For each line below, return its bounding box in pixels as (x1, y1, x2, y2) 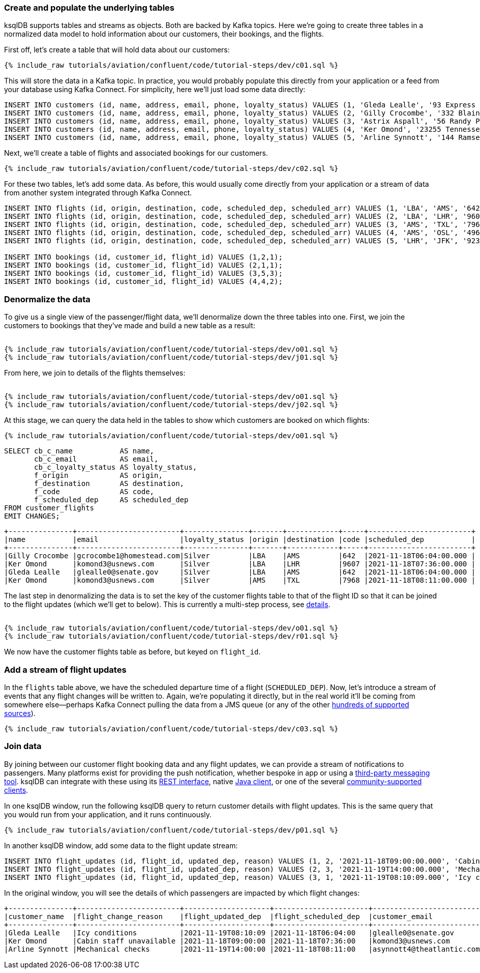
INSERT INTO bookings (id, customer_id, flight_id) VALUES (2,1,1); (4, 261, 283, 270)
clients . (4, 785, 28, 794)
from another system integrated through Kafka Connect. (4, 188, 192, 197)
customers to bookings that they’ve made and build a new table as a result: (4, 321, 255, 330)
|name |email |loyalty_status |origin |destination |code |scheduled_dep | (4, 535, 476, 544)
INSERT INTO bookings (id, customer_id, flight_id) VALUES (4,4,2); (4, 277, 283, 286)
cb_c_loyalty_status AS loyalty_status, (34, 463, 197, 472)
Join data (4, 741, 42, 752)
